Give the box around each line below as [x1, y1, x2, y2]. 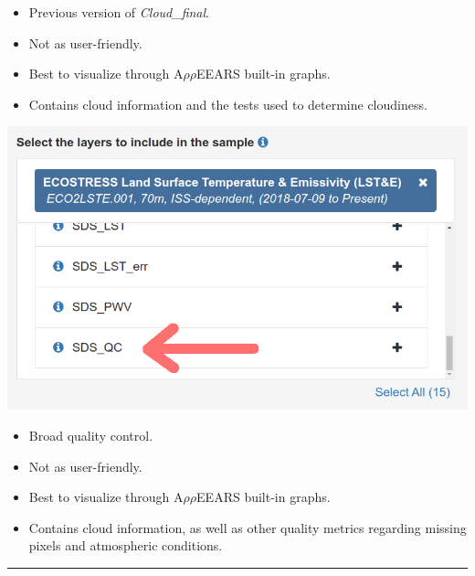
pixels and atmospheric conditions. [28, 536, 223, 555]
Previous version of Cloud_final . [28, 3, 210, 21]
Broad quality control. [28, 425, 153, 444]
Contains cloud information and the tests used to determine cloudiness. [28, 94, 427, 113]
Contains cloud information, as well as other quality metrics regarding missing [28, 517, 467, 537]
